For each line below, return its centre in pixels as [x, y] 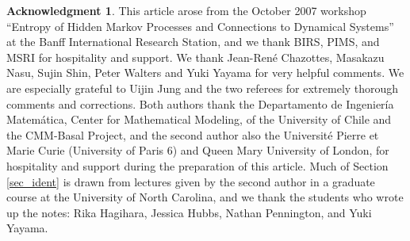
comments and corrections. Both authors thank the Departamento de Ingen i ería [200, 103]
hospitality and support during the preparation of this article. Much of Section [197, 165]
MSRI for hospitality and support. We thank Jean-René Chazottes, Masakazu [195, 57]
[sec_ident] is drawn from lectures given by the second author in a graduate [191, 181]
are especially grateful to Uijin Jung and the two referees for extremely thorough [203, 88]
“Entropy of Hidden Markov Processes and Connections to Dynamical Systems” [200, 26]
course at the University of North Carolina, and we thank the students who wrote [205, 197]
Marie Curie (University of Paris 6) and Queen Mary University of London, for [198, 150]
